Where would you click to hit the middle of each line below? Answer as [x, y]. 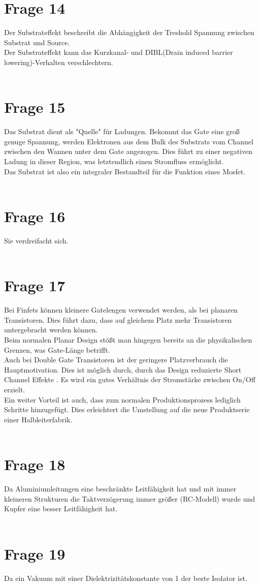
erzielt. [15, 389]
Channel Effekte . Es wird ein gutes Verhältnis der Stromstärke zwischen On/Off [130, 379]
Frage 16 [35, 216]
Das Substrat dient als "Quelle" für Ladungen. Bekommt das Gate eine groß [122, 131]
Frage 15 [35, 107]
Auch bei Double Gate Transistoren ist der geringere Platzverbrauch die [116, 360]
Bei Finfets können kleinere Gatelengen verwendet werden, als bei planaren [121, 310]
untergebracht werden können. [51, 330]
